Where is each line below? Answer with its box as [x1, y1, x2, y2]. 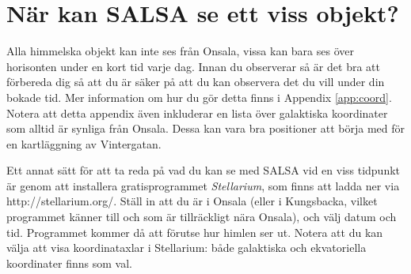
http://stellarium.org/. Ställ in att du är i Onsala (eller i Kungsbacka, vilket [6, 193, 378, 209]
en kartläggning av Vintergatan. [6, 135, 162, 152]
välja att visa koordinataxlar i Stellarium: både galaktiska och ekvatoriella [6, 239, 367, 256]
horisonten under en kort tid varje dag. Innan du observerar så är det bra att [6, 58, 380, 74]
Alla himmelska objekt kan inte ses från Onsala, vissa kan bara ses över [6, 43, 354, 59]
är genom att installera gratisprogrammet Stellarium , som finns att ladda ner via [6, 177, 400, 193]
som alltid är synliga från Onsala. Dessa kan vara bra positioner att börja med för [6, 120, 405, 137]
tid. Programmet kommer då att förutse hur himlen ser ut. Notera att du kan [6, 223, 383, 240]
